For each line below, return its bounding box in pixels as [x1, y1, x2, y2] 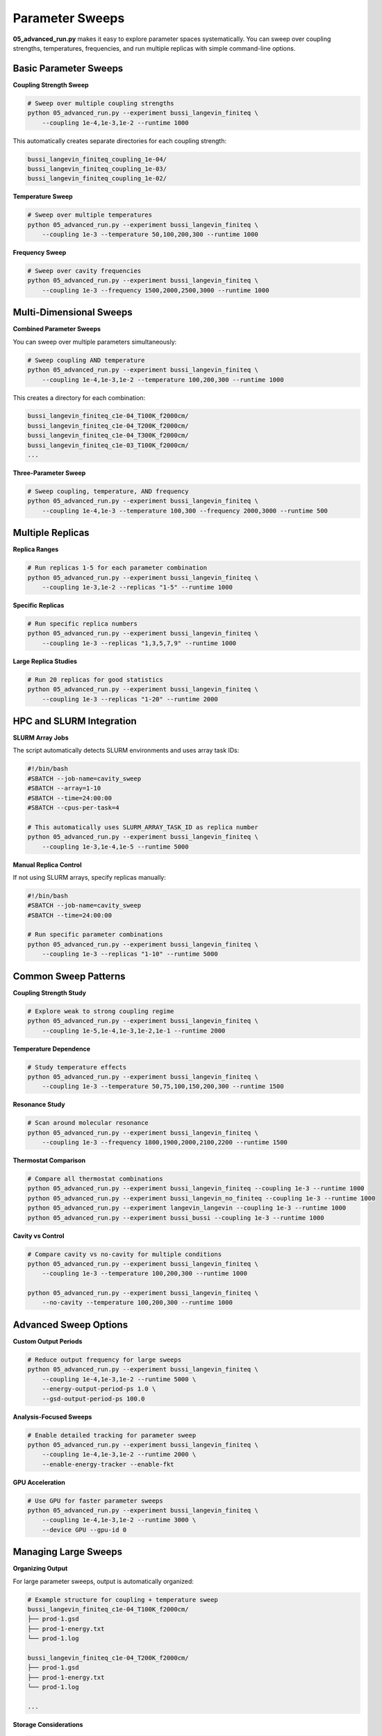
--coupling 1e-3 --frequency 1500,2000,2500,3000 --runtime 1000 [42, 286, 269, 294]
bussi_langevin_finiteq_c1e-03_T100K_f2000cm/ [27, 441, 189, 449]
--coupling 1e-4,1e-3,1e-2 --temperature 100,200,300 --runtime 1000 [42, 376, 284, 383]
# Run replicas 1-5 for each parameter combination [27, 564, 208, 572]
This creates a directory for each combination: [13, 393, 146, 402]
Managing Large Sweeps [13, 1546, 123, 1558]
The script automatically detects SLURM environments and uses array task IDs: [13, 746, 240, 755]
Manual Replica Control [13, 860, 82, 869]
